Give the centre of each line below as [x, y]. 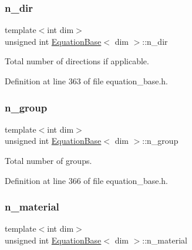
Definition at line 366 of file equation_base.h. [86, 180]
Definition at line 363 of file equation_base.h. [86, 81]
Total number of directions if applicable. [77, 61]
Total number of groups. [48, 160]
